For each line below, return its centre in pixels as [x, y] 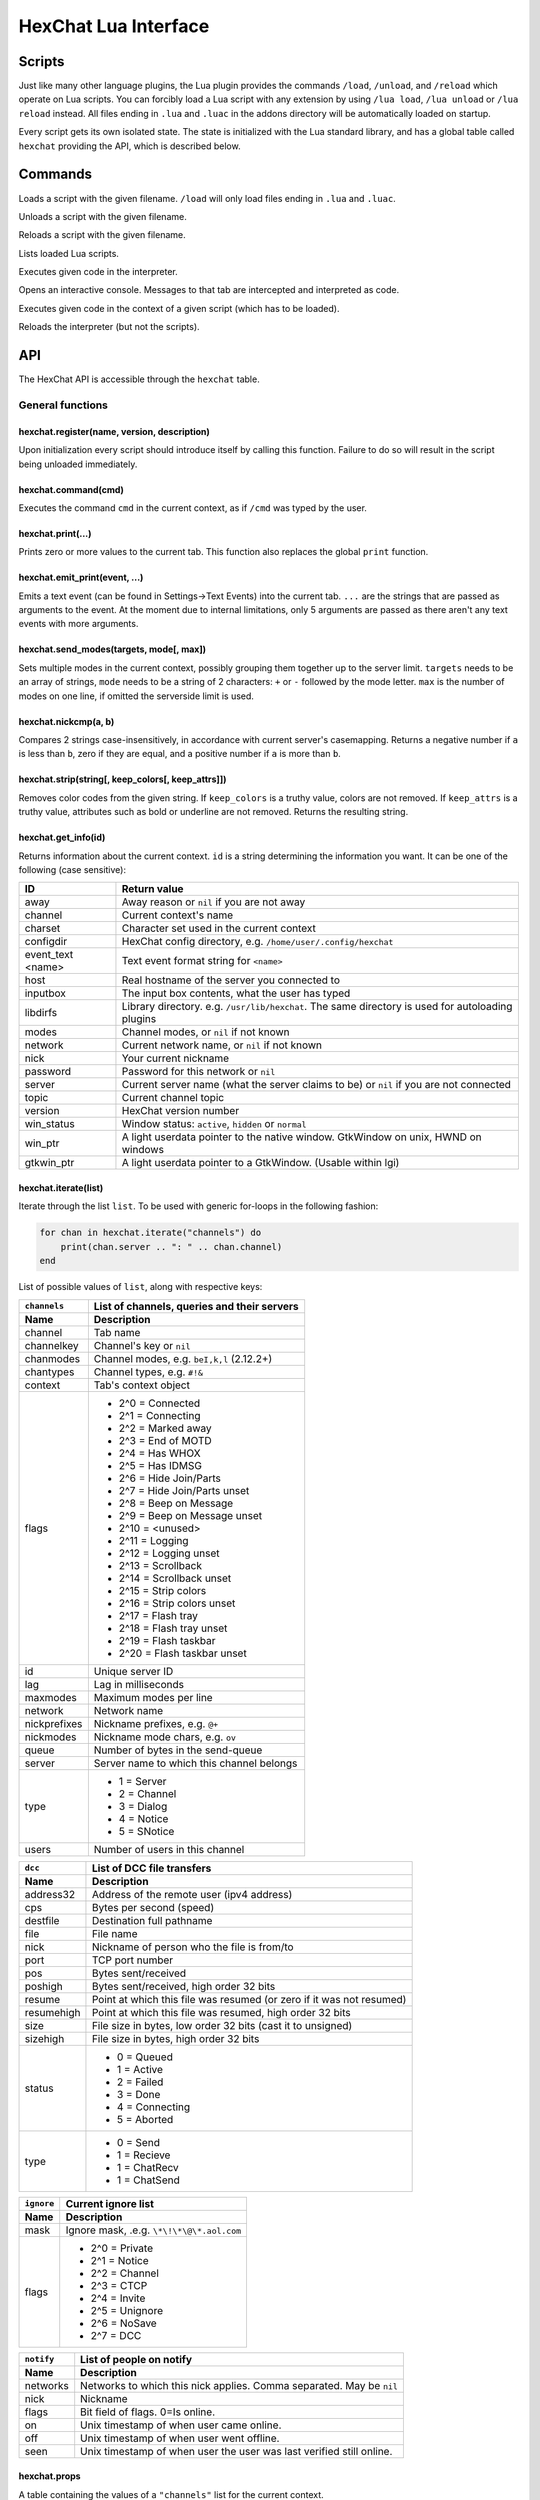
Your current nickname [175, 1058]
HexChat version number [180, 1111]
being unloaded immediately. [78, 464]
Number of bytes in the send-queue [178, 1750]
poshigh [44, 1986]
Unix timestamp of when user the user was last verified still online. [236, 2451]
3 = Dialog [143, 1806]
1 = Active [140, 2069]
